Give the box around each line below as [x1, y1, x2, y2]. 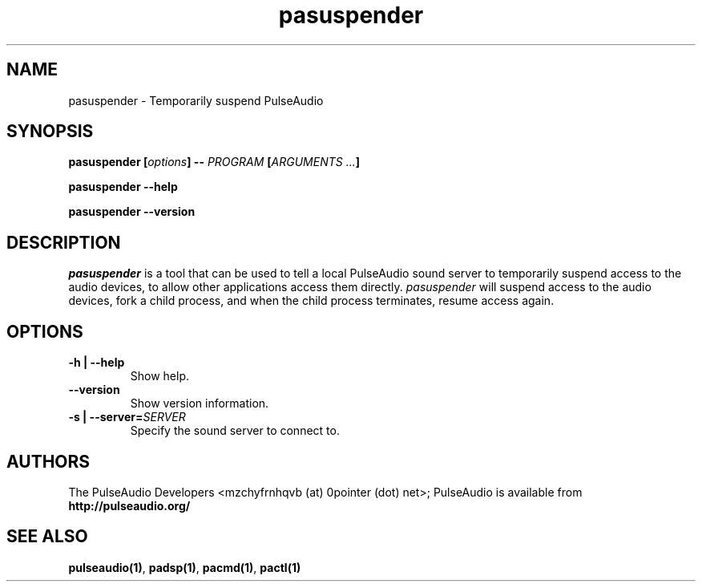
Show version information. [130, 396, 269, 411]
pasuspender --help [68, 180, 178, 194]
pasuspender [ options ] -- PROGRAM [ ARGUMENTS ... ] [68, 155, 360, 169]
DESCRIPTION [6, 232, 121, 253]
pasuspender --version [68, 205, 196, 219]
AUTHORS [6, 451, 91, 472]
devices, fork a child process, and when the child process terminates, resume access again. [68, 294, 555, 308]
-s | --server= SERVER [68, 410, 186, 424]
